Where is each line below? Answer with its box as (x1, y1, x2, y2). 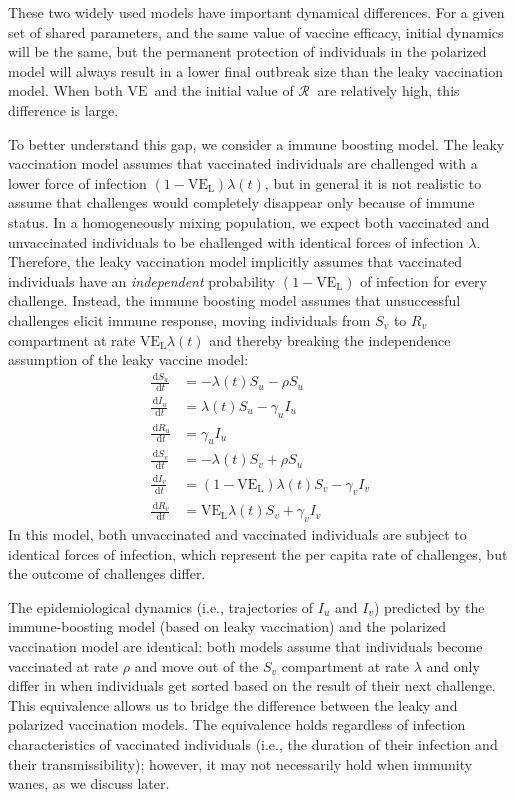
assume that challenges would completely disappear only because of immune (8, 192, 475, 213)
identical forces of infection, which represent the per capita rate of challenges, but (8, 543, 508, 564)
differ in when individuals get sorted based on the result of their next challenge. (8, 675, 496, 696)
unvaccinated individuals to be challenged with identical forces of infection (8, 231, 464, 252)
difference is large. (8, 99, 119, 120)
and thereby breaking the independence (209, 329, 451, 350)
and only (426, 655, 480, 676)
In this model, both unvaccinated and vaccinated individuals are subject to (8, 524, 467, 545)
